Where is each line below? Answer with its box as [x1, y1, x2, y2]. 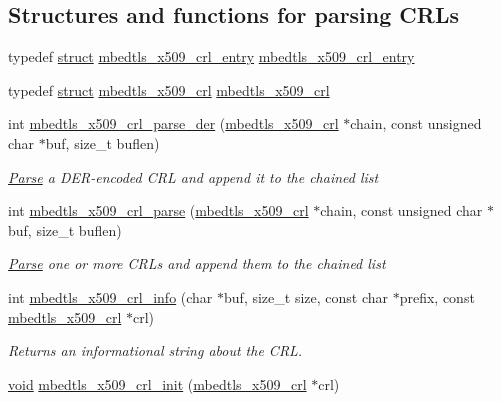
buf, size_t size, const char [224, 286, 388, 307]
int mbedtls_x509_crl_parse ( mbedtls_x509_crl [8, 200, 309, 221]
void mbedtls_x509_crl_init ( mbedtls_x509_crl [8, 373, 307, 394]
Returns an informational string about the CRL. [8, 340, 303, 361]
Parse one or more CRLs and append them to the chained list [8, 253, 386, 274]
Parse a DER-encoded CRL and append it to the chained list [8, 166, 379, 187]
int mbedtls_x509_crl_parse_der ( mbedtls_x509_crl [8, 113, 339, 134]
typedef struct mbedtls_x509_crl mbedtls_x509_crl [8, 79, 330, 100]
